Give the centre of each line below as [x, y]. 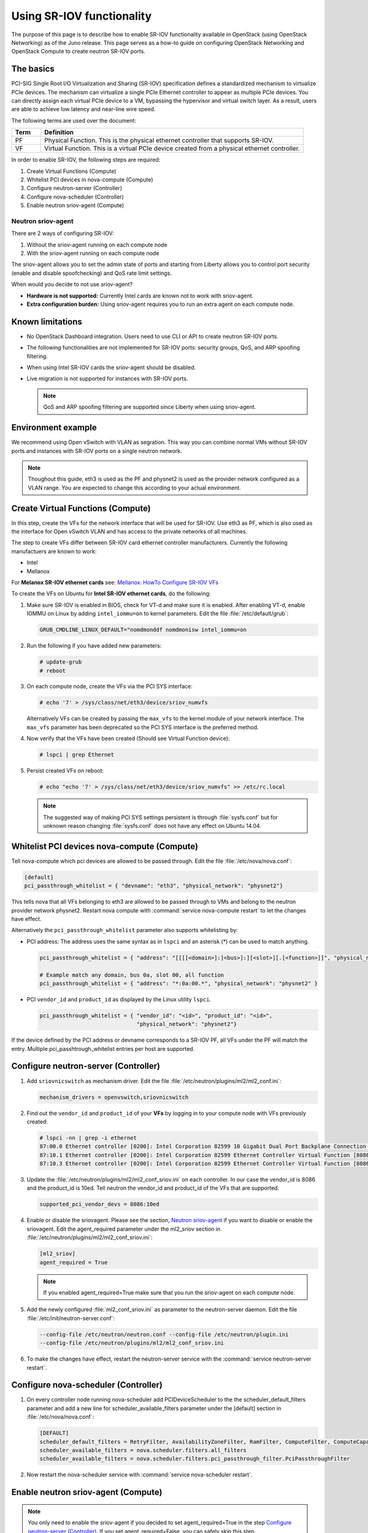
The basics [33, 69]
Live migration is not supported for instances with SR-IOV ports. [107, 379]
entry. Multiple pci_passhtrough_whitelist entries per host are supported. [103, 1049]
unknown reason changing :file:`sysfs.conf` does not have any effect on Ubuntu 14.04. [152, 825]
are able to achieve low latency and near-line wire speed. [83, 109]
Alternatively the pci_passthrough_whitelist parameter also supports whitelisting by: [125, 930]
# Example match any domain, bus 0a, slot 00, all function [132, 975]
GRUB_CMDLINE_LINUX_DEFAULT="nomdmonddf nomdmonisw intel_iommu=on [143, 630]
